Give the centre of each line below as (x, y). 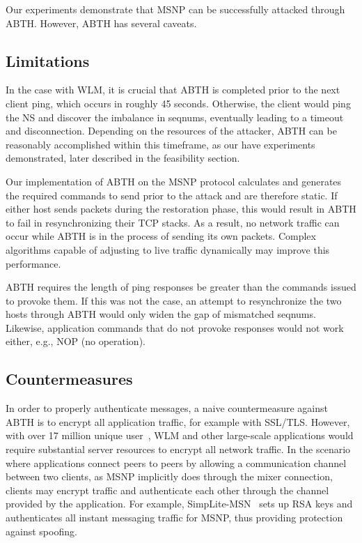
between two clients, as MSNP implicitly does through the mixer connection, (169, 476)
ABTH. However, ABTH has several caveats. (101, 23)
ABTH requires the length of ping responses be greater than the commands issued (181, 287)
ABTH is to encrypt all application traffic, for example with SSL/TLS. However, (178, 421)
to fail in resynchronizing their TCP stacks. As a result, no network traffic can (173, 222)
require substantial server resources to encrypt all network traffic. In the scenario (178, 449)
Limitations (48, 60)
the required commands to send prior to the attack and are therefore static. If (172, 195)
